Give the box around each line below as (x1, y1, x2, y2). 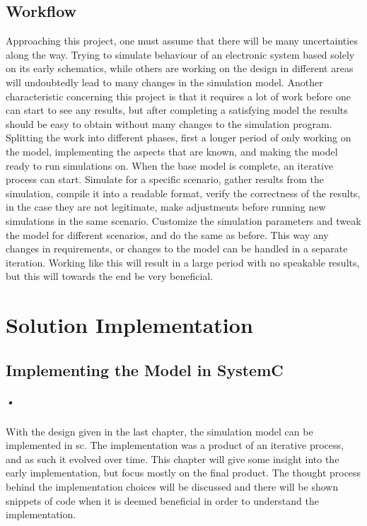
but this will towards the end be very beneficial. (6, 269, 214, 284)
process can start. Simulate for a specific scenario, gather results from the (6, 172, 324, 187)
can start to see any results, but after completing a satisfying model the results (6, 103, 348, 117)
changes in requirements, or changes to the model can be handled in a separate (6, 241, 348, 256)
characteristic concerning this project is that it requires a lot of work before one (6, 88, 351, 103)
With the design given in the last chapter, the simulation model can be (6, 423, 313, 438)
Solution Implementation (6, 310, 253, 339)
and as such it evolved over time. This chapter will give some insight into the (6, 451, 339, 466)
